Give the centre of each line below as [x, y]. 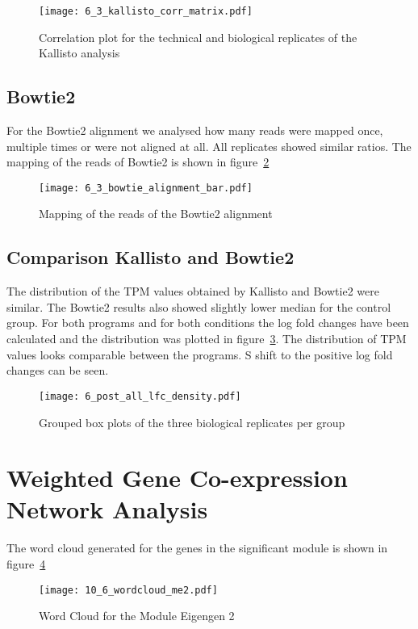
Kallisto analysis [79, 53]
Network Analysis [107, 509]
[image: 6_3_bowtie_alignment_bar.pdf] [146, 188]
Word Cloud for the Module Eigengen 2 [137, 616]
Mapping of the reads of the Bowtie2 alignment [156, 214]
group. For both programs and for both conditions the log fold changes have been [208, 323]
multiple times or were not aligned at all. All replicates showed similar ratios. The [209, 146]
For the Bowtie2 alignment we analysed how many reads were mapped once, [195, 130]
